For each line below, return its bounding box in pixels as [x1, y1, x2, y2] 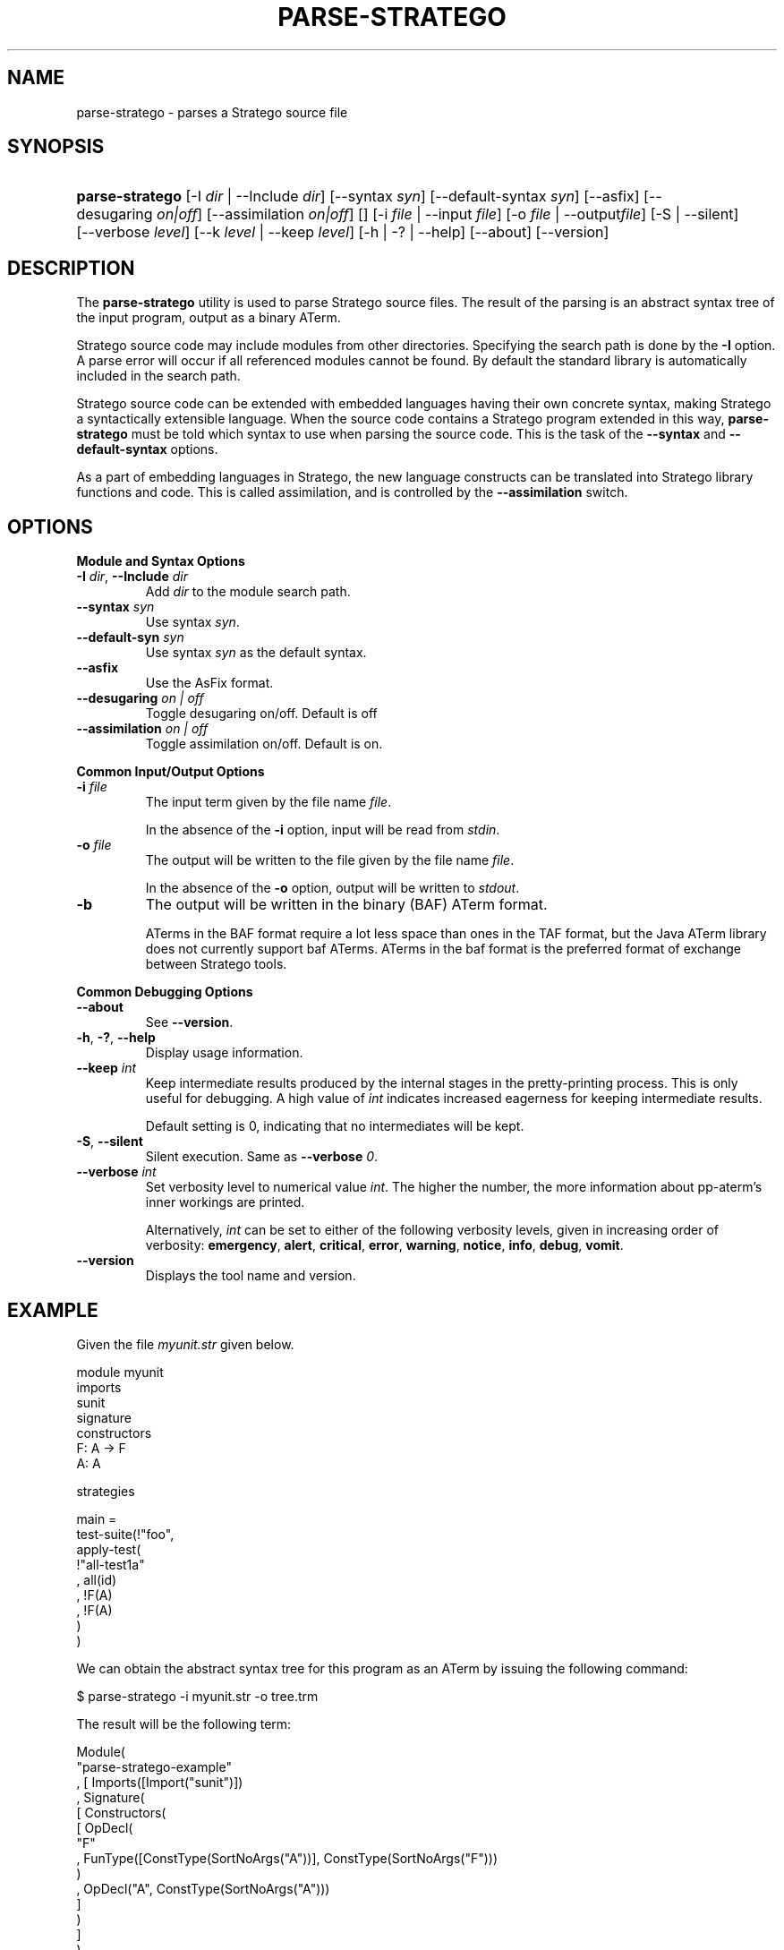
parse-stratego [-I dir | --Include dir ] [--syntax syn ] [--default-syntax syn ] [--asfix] [76, 187, 640, 206]
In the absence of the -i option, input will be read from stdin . [145, 822, 500, 838]
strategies [76, 1483, 135, 1499]
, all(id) [76, 1571, 117, 1587]
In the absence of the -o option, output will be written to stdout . [145, 880, 520, 896]
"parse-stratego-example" [76, 1758, 232, 1775]
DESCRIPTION [7, 256, 135, 279]
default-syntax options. [76, 441, 218, 458]
